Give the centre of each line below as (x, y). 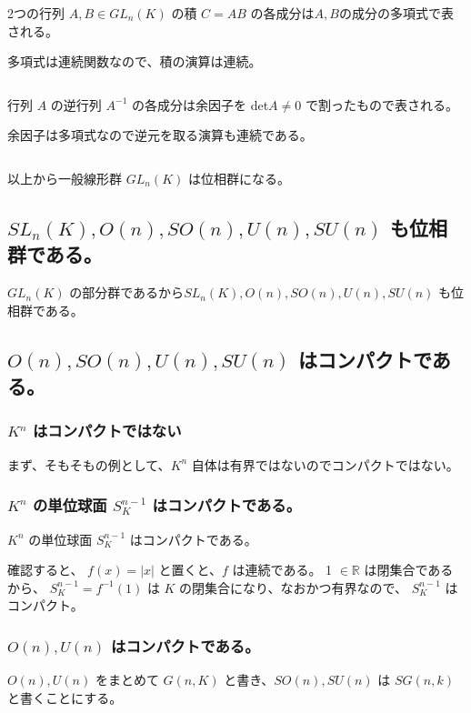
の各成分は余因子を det (200, 104)
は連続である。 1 (282, 570)
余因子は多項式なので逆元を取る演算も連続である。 (160, 135)
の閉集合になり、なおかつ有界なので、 (293, 587)
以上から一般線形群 (65, 178)
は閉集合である (409, 570)
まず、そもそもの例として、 (89, 464)
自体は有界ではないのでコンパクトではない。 (325, 464)
